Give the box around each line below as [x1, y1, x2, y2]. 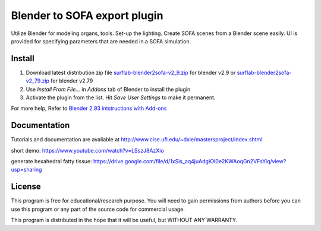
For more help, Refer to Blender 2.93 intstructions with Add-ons [11, 105, 167, 112]
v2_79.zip [26, 77, 50, 84]
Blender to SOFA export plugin [11, 9, 163, 22]
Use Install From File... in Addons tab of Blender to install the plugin [26, 86, 191, 93]
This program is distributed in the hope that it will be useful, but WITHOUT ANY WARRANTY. [11, 217, 238, 224]
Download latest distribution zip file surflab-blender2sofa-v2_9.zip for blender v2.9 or [26, 69, 236, 76]
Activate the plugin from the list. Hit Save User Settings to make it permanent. [26, 94, 216, 101]
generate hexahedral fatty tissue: [11, 158, 92, 165]
